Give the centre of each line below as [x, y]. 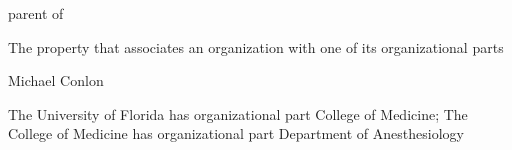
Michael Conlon [56, 80]
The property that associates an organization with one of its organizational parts [256, 46]
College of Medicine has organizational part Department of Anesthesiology [236, 133]
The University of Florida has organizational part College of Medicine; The [238, 113]
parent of [36, 13]
